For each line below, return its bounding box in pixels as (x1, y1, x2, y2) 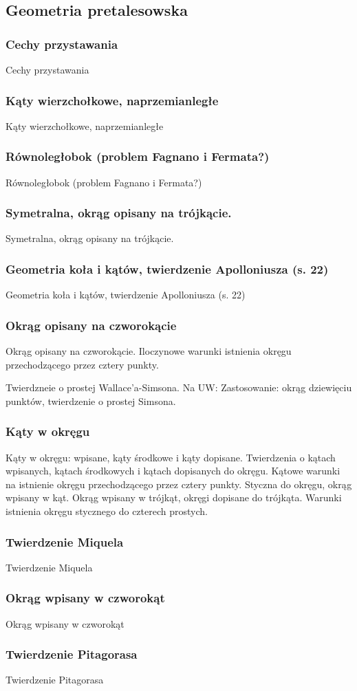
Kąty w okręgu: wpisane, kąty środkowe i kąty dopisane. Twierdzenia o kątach (6, 450, 336, 464)
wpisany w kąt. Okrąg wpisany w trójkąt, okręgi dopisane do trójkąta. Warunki (6, 490, 342, 505)
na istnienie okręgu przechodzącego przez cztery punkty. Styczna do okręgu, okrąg (6, 476, 352, 491)
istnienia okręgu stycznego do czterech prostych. (6, 504, 208, 518)
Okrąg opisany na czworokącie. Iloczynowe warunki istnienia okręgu (6, 344, 292, 358)
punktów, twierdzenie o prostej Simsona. (6, 393, 176, 408)
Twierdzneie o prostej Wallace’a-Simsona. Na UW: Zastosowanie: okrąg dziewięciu (6, 380, 352, 395)
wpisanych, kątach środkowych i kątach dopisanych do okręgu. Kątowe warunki (6, 463, 340, 478)
